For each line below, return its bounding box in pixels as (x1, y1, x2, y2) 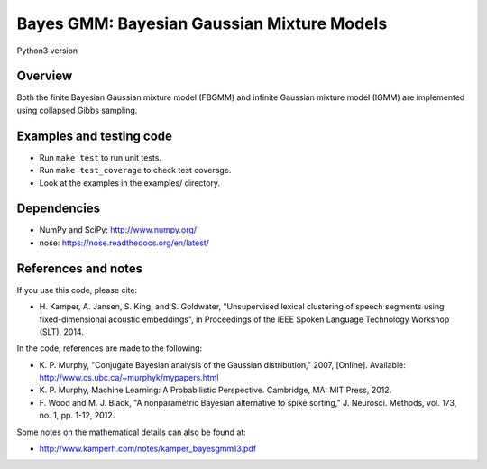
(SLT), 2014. (39, 326, 85, 337)
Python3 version (16, 45, 78, 56)
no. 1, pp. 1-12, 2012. (39, 410, 115, 421)
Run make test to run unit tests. (39, 152, 162, 162)
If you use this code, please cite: (16, 284, 138, 295)
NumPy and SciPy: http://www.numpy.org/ (39, 225, 198, 235)
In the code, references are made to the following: (16, 343, 203, 354)
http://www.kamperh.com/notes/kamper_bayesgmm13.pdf (39, 443, 257, 455)
